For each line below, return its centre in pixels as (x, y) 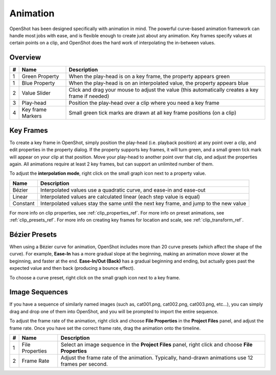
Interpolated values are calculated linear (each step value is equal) (120, 197)
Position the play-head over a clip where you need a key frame (144, 103)
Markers (32, 116)
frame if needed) (89, 96)
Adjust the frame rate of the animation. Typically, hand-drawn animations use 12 (157, 358)
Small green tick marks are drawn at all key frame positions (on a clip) (153, 113)
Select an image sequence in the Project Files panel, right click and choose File (157, 345)
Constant (24, 203)
